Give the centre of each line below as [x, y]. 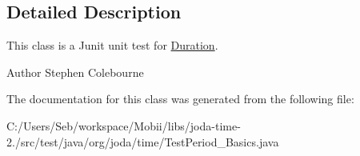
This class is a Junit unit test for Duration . [112, 45]
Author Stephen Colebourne [75, 72]
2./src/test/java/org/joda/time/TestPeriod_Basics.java [143, 141]
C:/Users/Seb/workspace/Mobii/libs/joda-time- [124, 125]
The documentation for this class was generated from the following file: [180, 99]
